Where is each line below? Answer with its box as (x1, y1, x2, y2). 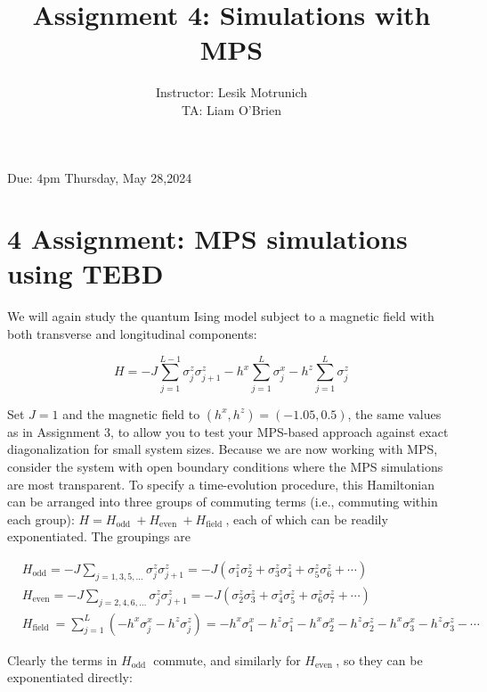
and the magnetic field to (62, 404, 200, 423)
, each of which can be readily (225, 509, 388, 528)
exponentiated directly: (7, 668, 133, 687)
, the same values (347, 404, 442, 423)
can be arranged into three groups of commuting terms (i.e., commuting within (7, 492, 438, 511)
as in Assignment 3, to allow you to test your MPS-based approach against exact (7, 422, 449, 441)
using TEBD (7, 255, 164, 292)
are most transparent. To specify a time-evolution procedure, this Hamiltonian (7, 474, 435, 493)
